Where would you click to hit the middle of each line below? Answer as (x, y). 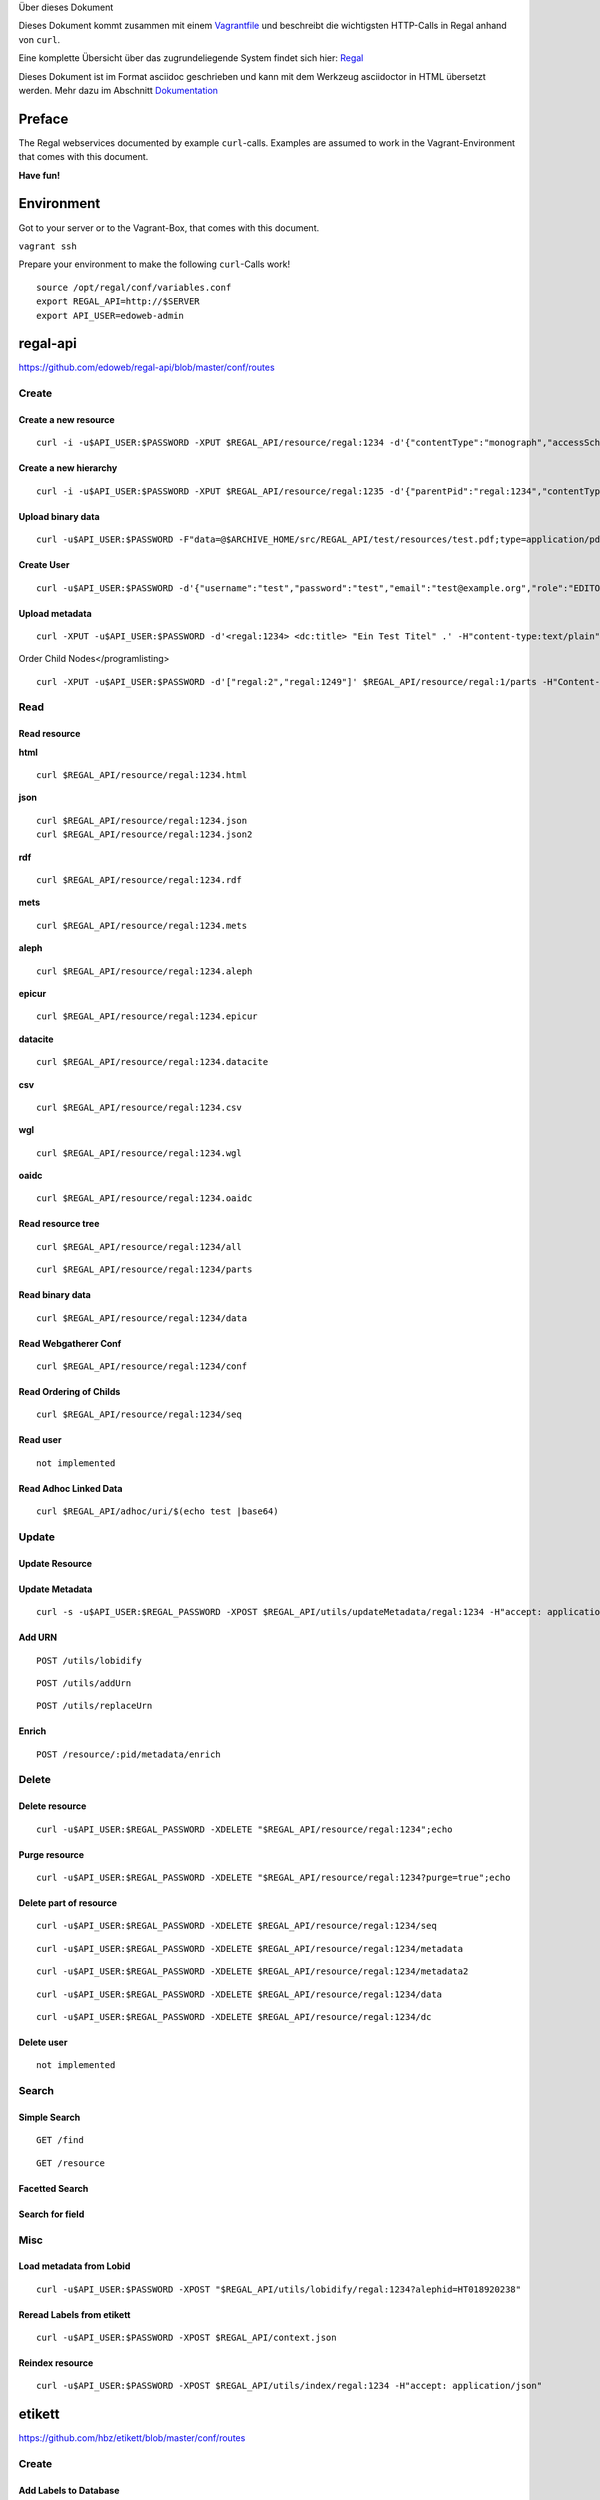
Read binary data (55, 1295)
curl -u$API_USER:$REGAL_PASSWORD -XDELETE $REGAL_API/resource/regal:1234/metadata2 (252, 1971)
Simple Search (49, 2117)
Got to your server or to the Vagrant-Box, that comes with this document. (169, 227)
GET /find (60, 2140)
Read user (40, 1440)
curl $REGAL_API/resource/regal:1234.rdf (139, 880)
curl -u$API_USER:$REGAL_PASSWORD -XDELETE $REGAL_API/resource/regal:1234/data (239, 1994)
